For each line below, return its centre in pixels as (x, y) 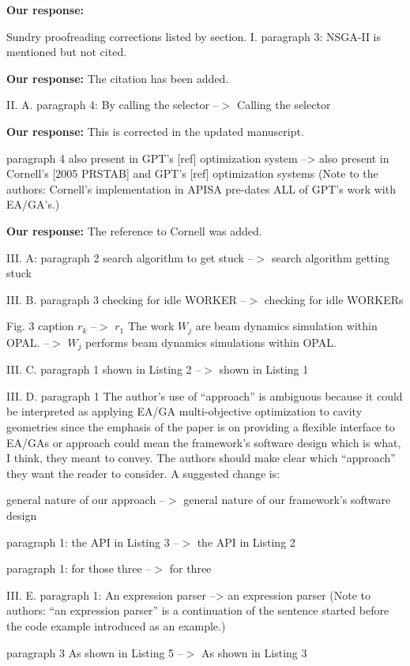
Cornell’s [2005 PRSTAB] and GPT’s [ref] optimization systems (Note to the (192, 173)
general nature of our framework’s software (287, 500)
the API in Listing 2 (246, 542)
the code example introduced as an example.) (116, 625)
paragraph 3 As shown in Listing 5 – (95, 652)
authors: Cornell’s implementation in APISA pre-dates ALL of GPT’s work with (201, 188)
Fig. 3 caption (40, 326)
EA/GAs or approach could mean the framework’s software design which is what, (204, 442)
